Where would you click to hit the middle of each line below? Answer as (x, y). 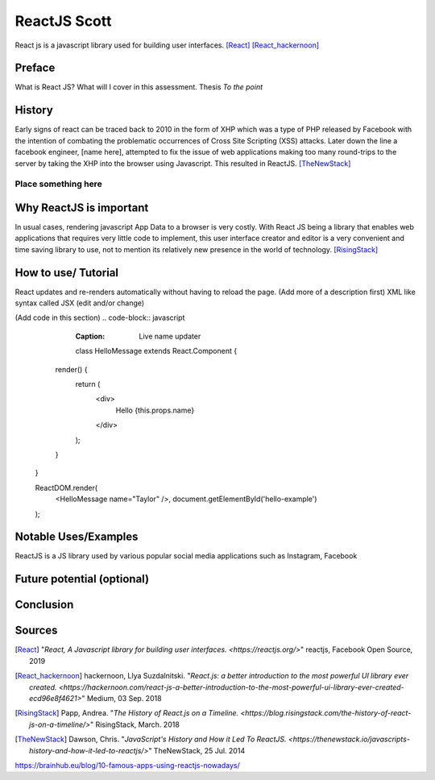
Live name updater (170, 336)
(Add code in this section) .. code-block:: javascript (100, 317)
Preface (35, 68)
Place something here (58, 184)
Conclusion (44, 605)
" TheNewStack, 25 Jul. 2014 (197, 750)
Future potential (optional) (82, 579)
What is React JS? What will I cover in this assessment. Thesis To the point (139, 87)
